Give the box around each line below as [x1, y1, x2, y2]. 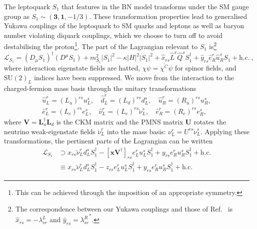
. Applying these [200, 126, 250, 136]
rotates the [194, 117, 226, 126]
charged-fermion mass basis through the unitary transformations [4, 83, 197, 93]
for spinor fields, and [175, 63, 237, 73]
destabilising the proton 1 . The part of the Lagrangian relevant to [4, 40, 198, 52]
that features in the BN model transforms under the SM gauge [61, 1, 249, 11]
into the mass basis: [107, 126, 166, 136]
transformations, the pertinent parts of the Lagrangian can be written [4, 136, 213, 146]
